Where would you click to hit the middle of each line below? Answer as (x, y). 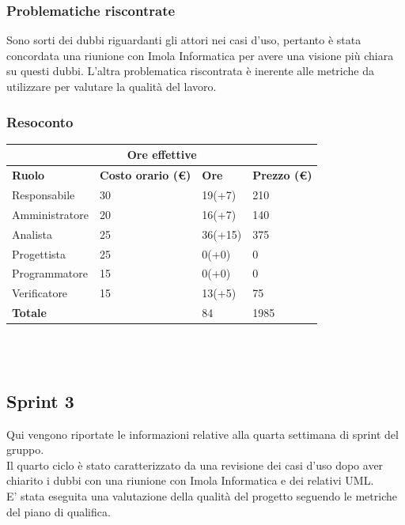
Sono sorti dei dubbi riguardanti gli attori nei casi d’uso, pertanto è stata (184, 40)
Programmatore (50, 273)
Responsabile (44, 195)
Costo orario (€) (146, 175)
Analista (32, 234)
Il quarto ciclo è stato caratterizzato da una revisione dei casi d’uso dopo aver (195, 465)
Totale (29, 313)
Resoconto (40, 121)
